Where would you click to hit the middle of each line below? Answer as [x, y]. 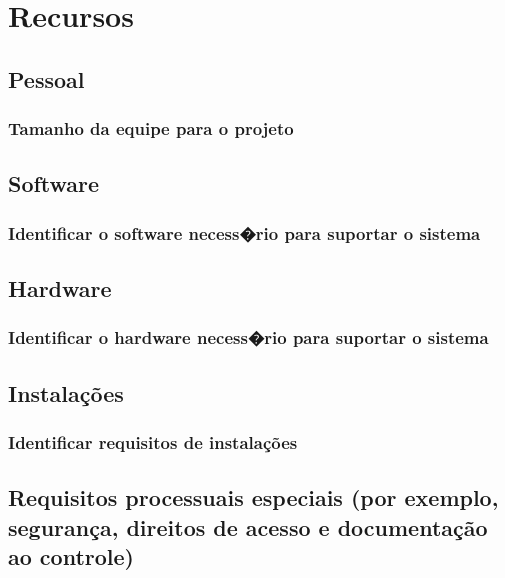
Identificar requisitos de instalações [153, 441]
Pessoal [46, 78]
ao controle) [71, 556]
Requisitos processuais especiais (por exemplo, [253, 497]
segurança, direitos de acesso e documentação [248, 526]
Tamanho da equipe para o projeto [151, 128]
